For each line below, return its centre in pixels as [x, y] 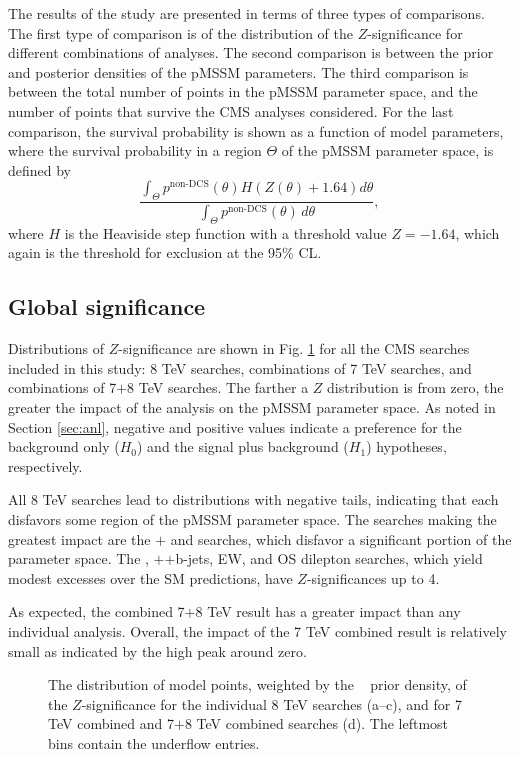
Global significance [107, 306]
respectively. [45, 465]
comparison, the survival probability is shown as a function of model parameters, [256, 130]
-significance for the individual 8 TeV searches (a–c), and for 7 [271, 703]
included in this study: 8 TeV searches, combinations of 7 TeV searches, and [240, 367]
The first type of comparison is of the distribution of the [181, 32]
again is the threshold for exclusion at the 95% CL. [165, 252]
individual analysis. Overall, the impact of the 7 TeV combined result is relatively [257, 631]
